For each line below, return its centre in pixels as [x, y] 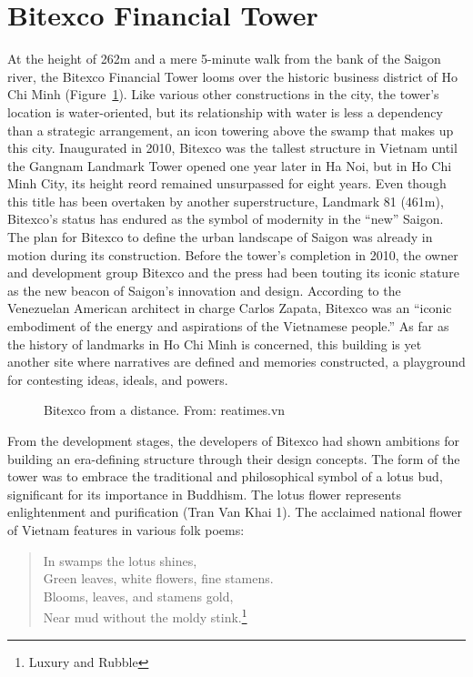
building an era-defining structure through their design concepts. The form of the [234, 458]
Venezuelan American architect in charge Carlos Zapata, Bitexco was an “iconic [230, 308]
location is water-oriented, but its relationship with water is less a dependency [225, 111]
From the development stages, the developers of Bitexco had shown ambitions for [234, 440]
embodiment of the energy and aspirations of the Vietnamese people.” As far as [228, 326]
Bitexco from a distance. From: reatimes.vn [165, 410]
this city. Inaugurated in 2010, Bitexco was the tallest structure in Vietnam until [232, 148]
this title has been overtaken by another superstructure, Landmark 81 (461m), [226, 201]
